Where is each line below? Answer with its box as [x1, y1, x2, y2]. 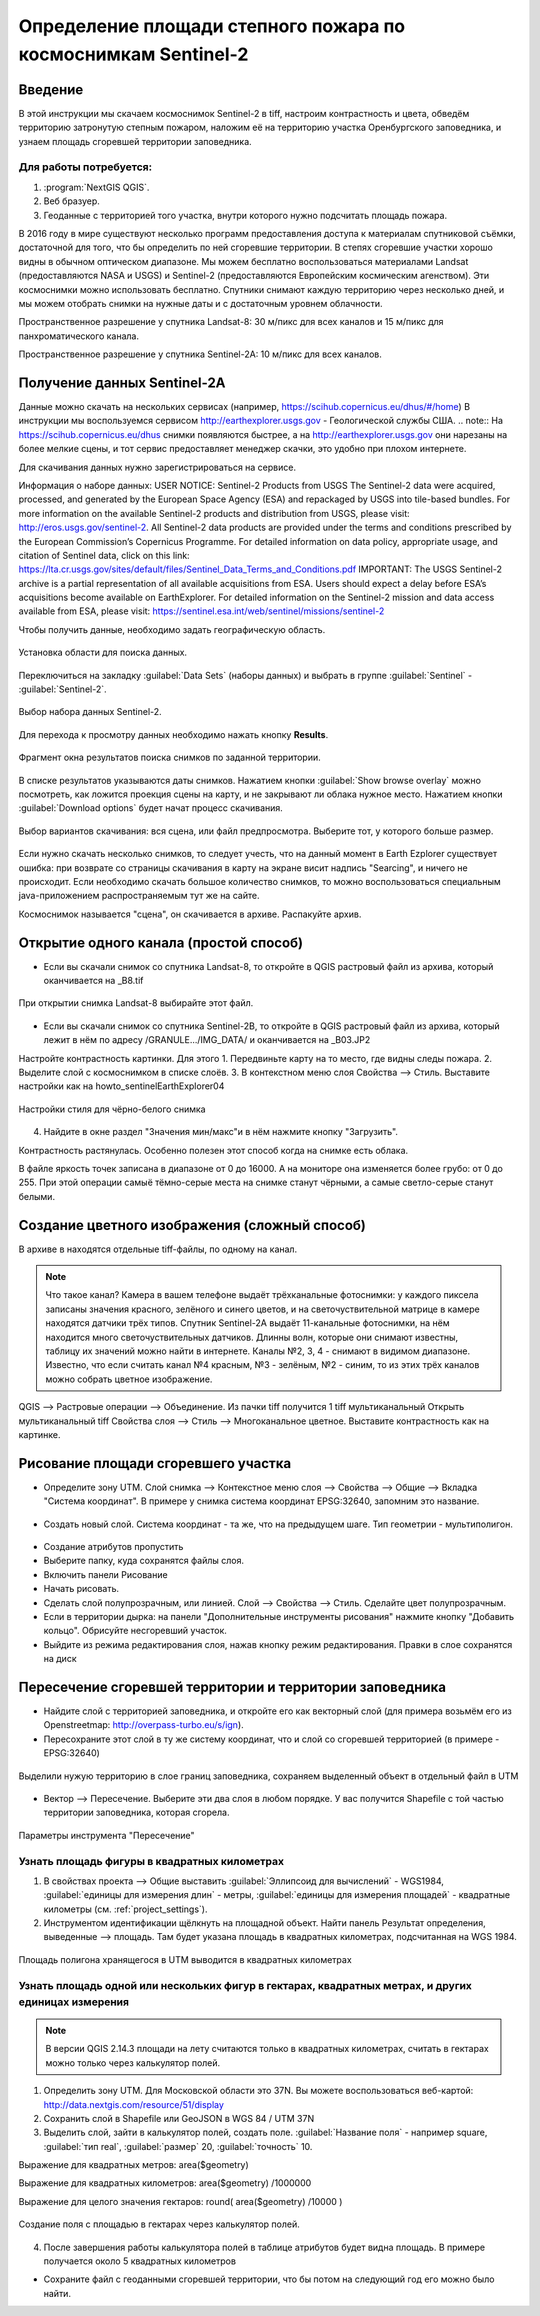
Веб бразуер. [43, 195, 100, 207]
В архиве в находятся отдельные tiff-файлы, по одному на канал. [18, 1243, 298, 1255]
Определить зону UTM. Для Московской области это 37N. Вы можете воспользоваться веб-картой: [43, 2085, 474, 2097]
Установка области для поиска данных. [18, 646, 188, 659]
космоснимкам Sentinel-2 [18, 43, 249, 65]
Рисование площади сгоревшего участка [18, 1455, 292, 1472]
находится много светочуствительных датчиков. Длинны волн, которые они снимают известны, [45, 1331, 459, 1343]
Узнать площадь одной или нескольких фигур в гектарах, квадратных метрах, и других [18, 1978, 472, 1992]
